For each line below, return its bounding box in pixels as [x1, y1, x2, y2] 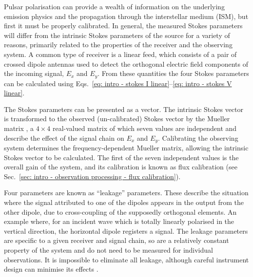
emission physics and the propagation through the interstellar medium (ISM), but [4, 11, 249, 21]
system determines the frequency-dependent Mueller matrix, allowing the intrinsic [4, 143, 249, 153]
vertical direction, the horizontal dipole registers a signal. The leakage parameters [4, 225, 248, 236]
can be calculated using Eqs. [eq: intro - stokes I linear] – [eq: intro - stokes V [4, 78, 232, 88]
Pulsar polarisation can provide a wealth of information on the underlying [4, 1, 225, 11]
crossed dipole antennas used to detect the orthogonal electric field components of [4, 58, 248, 69]
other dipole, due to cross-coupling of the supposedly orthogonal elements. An [4, 206, 237, 217]
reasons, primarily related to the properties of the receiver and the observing [4, 39, 233, 50]
